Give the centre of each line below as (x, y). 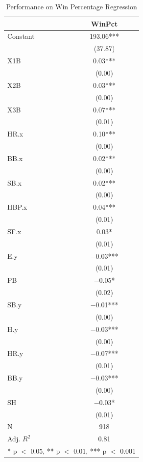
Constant (21, 36)
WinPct (104, 23)
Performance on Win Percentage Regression (71, 6)
